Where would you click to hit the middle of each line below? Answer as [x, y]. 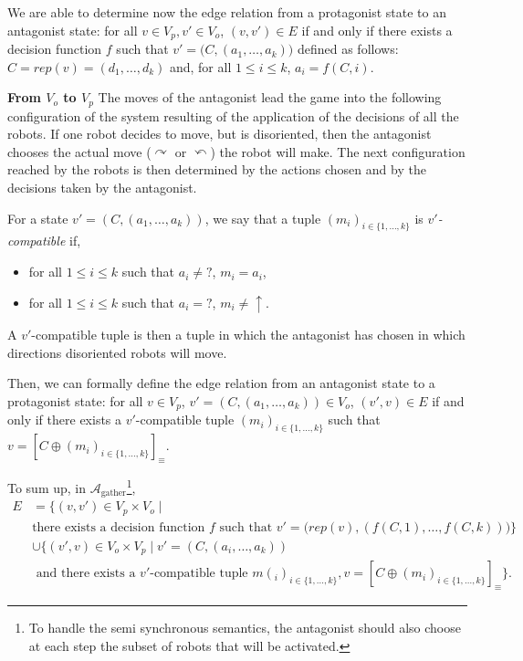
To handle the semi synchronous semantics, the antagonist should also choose [245, 627]
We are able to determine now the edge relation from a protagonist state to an [227, 12]
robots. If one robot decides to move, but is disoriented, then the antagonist [220, 134]
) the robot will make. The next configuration [338, 151]
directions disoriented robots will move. [117, 352]
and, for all [200, 66]
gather [113, 493]
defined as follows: [348, 49]
